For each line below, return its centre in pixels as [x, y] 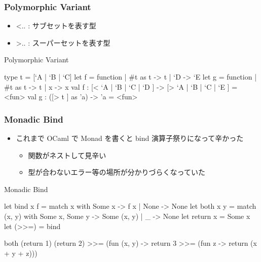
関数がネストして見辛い [67, 155]
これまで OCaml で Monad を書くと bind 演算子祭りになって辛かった [130, 138]
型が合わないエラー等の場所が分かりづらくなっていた [117, 172]
